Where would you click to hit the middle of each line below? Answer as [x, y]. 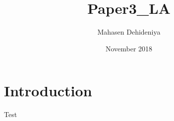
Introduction [48, 91]
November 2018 [129, 48]
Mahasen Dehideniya [129, 32]
